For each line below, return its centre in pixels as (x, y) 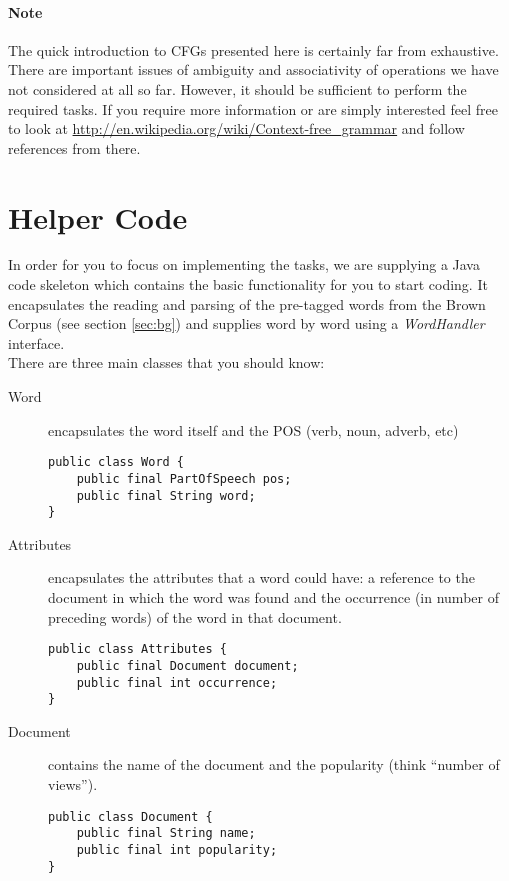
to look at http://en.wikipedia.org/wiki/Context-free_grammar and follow (236, 128)
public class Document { (130, 816)
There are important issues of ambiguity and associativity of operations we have (253, 69)
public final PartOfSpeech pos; (184, 478)
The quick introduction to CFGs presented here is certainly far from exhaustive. (253, 49)
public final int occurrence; (177, 682)
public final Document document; (187, 665)
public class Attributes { (137, 649)
